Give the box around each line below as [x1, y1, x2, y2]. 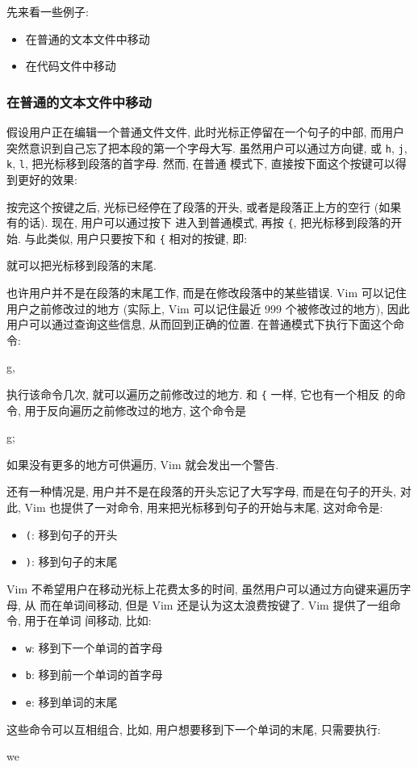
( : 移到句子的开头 [25, 526, 118, 543]
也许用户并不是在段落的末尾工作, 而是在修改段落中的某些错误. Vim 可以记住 [6, 284, 407, 300]
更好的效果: [17, 170, 77, 187]
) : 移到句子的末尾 [25, 553, 118, 570]
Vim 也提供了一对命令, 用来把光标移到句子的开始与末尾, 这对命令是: [24, 499, 383, 515]
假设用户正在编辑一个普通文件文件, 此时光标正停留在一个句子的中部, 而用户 [6, 124, 405, 140]
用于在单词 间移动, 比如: [24, 612, 152, 629]
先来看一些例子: [6, 3, 89, 19]
